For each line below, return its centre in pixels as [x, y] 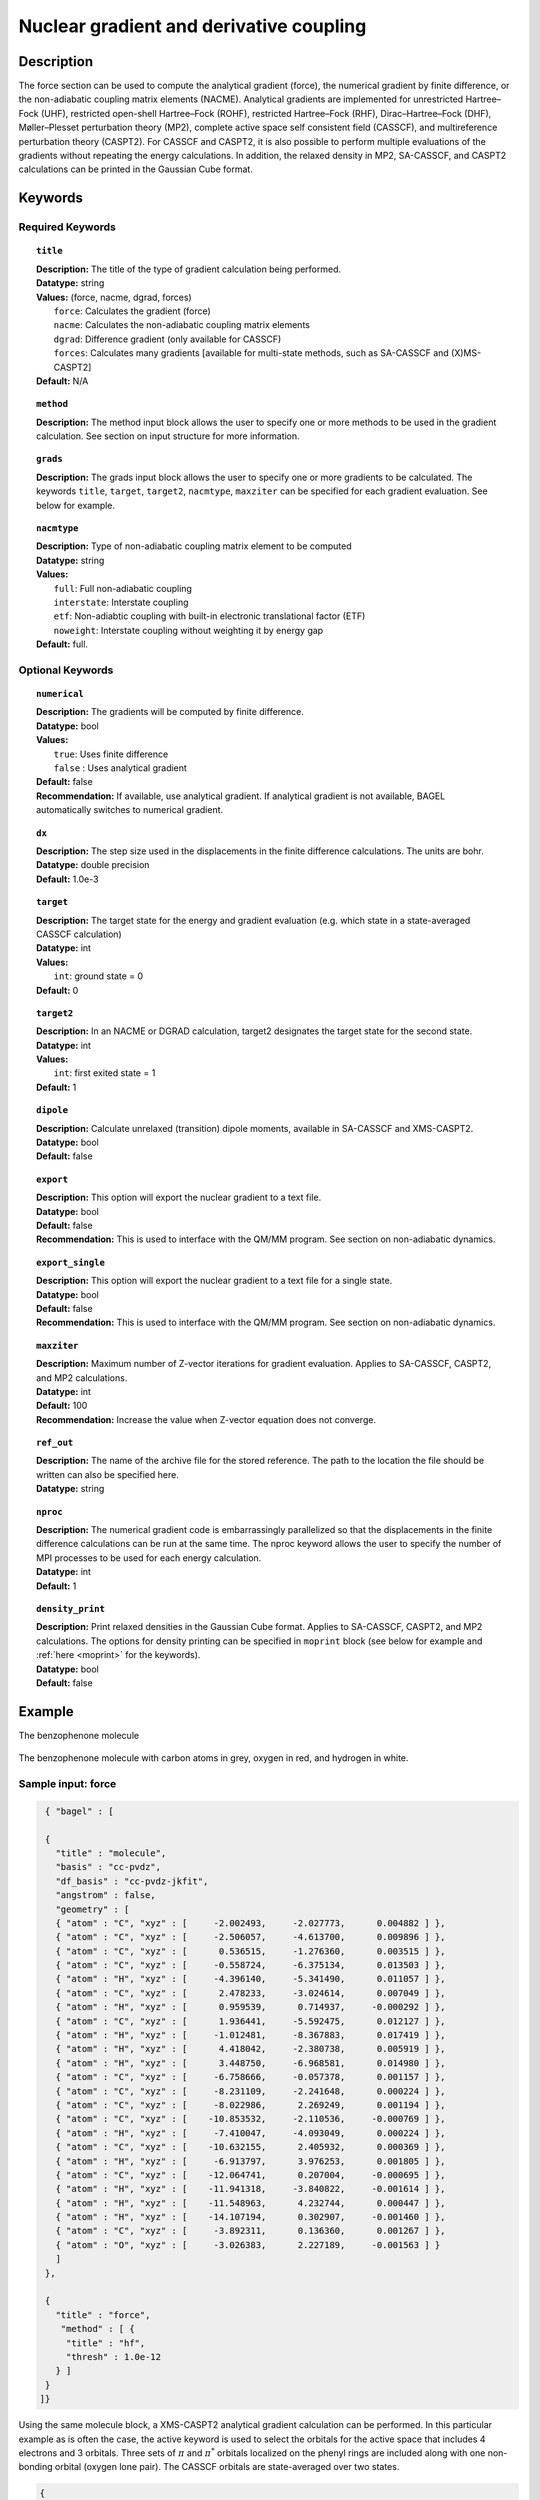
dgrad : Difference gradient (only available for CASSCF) [167, 339]
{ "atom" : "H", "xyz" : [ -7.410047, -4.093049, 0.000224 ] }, [250, 2133]
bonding [36, 2467]
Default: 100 [62, 1406]
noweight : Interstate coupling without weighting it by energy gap [188, 630]
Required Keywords [67, 227]
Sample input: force [67, 1783]
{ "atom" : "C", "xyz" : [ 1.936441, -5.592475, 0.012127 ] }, [250, 2021]
